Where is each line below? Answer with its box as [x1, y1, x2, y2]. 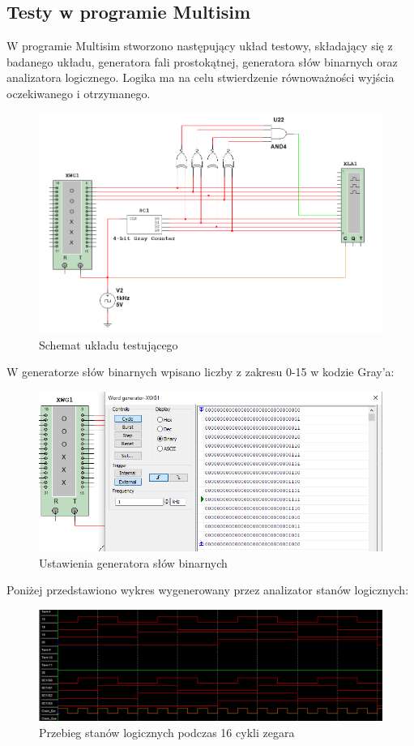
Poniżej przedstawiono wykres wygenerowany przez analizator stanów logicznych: [6, 581, 409, 598]
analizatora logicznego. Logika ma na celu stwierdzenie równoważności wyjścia [6, 69, 395, 86]
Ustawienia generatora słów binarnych [39, 554, 228, 571]
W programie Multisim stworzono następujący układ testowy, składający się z [6, 37, 393, 54]
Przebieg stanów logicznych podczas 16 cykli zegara [39, 723, 295, 740]
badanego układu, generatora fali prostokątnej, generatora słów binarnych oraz [6, 53, 398, 70]
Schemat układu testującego [39, 336, 178, 353]
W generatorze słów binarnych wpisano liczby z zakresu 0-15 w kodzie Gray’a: [6, 363, 395, 380]
